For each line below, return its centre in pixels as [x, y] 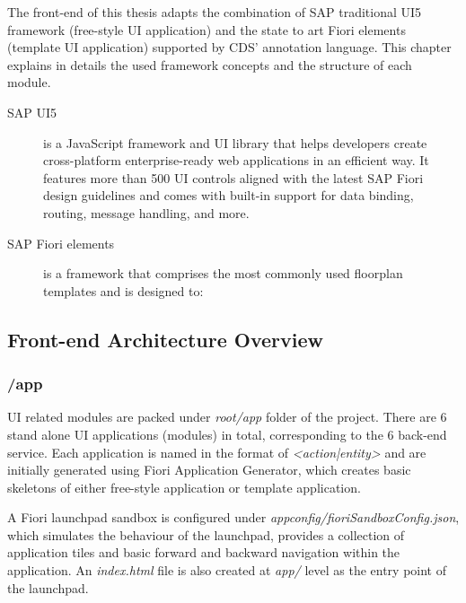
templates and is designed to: [123, 290]
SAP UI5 [32, 112]
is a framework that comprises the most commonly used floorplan [223, 273]
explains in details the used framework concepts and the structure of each [210, 64]
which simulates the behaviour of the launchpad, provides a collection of [206, 534]
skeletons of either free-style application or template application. [184, 487]
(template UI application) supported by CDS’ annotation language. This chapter [229, 47]
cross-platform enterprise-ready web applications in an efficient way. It [236, 160]
